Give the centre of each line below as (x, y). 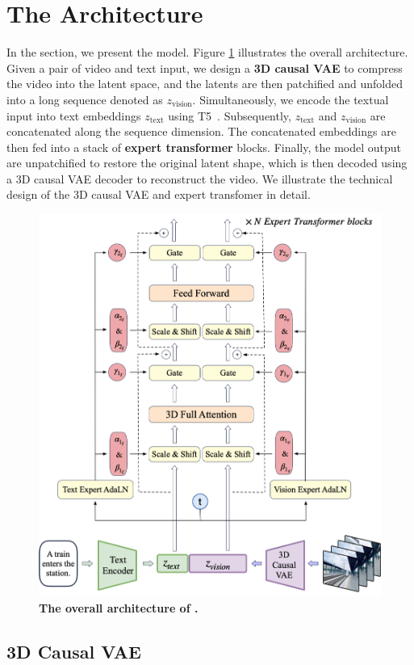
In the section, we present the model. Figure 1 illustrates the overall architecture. (207, 52)
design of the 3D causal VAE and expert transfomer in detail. (159, 194)
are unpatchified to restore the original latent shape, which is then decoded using (207, 163)
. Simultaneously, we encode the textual (291, 99)
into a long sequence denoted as (85, 99)
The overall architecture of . (119, 608)
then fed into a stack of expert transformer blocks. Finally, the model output (204, 147)
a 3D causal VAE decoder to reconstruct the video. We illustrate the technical (200, 178)
